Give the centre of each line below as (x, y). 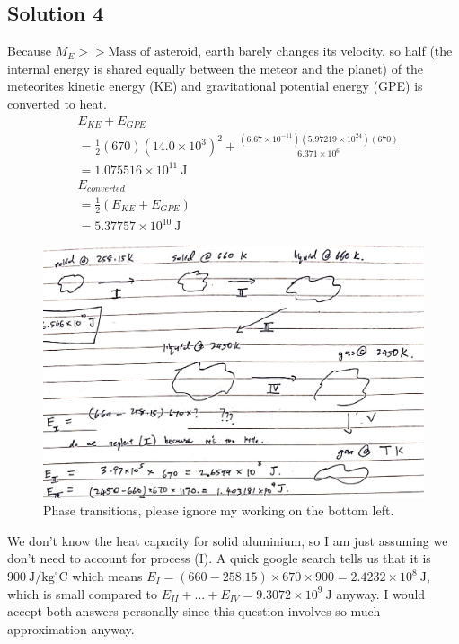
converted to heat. (57, 103)
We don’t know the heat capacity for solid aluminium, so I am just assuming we (228, 540)
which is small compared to (83, 593)
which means (107, 576)
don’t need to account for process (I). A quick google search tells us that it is (219, 558)
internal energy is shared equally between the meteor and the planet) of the (216, 68)
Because (29, 51)
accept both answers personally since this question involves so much (194, 611)
